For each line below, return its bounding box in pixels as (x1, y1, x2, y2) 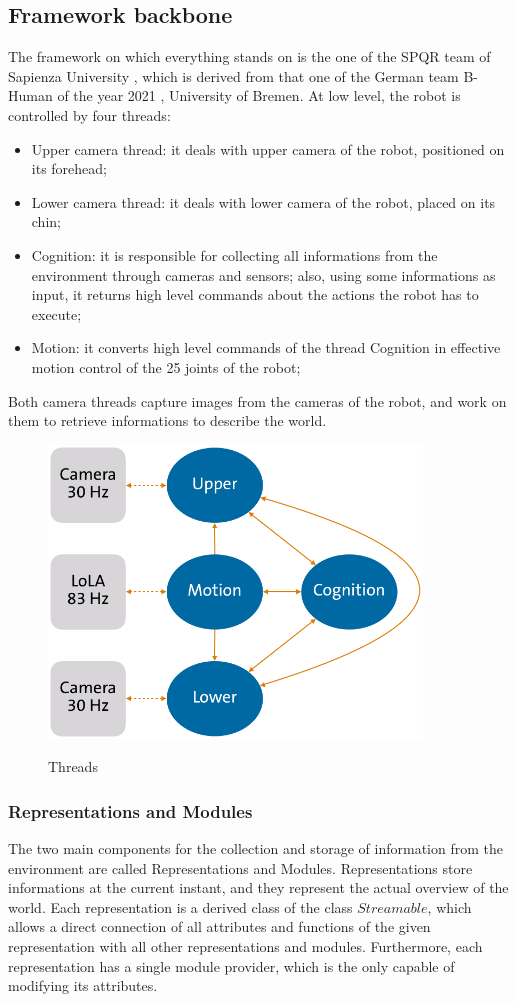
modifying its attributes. (8, 975, 158, 996)
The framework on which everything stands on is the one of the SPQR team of (8, 46, 491, 67)
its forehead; (31, 158, 107, 179)
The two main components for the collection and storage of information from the (8, 838, 503, 859)
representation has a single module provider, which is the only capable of (8, 955, 455, 976)
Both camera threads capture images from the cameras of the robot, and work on (8, 390, 507, 411)
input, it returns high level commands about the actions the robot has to (31, 284, 479, 305)
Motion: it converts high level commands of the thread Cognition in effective (31, 337, 501, 358)
